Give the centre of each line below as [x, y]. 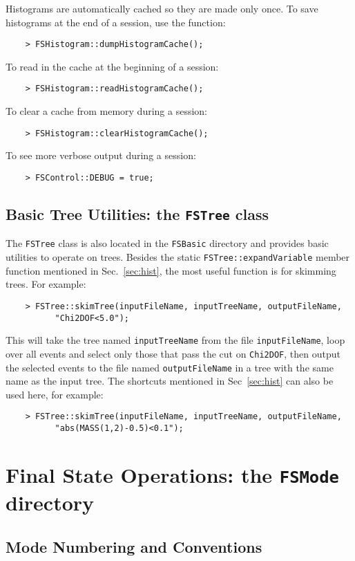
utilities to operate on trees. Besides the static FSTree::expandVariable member [178, 257]
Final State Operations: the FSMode [172, 474]
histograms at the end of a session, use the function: [116, 22]
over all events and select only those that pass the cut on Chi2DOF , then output [173, 353]
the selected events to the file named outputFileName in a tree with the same [170, 367]
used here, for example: [55, 394]
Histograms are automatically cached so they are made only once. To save [162, 8]
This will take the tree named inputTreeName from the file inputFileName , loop [175, 340]
